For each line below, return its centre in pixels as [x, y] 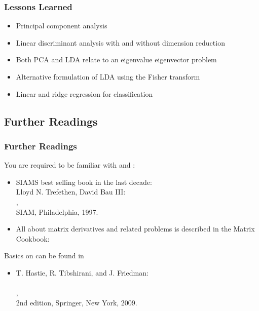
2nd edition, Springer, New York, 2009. [77, 302]
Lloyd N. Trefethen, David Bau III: [71, 192]
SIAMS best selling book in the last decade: [84, 182]
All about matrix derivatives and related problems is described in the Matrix [135, 229]
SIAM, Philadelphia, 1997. [57, 211]
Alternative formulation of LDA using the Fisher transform [108, 76]
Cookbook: [33, 238]
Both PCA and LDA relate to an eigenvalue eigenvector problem [116, 60]
